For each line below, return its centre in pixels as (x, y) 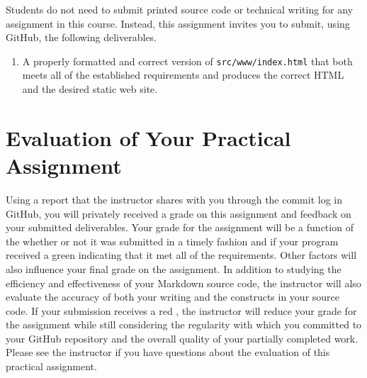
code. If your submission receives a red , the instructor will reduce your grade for (181, 310)
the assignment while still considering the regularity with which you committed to (184, 324)
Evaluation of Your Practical (148, 137)
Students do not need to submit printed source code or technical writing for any (180, 9)
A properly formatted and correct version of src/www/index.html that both (187, 61)
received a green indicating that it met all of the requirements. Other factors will (181, 255)
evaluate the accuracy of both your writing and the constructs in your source (173, 297)
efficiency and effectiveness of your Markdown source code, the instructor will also (183, 283)
